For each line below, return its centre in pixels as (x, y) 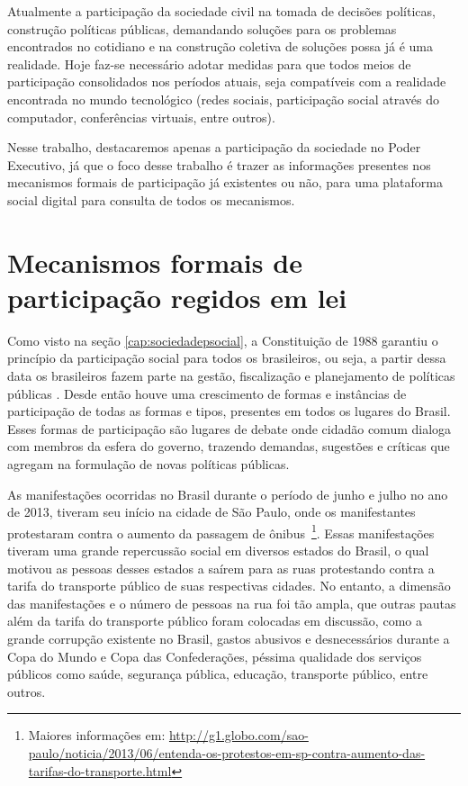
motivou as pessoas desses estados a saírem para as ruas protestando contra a (221, 568)
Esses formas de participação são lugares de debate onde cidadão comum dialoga (229, 428)
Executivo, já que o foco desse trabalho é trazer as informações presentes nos (219, 164)
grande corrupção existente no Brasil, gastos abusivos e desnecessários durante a (229, 638)
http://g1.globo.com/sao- (238, 735)
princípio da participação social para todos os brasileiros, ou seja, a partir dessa (227, 358)
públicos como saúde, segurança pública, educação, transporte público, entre (218, 674)
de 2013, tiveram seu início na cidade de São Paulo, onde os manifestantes (211, 512)
